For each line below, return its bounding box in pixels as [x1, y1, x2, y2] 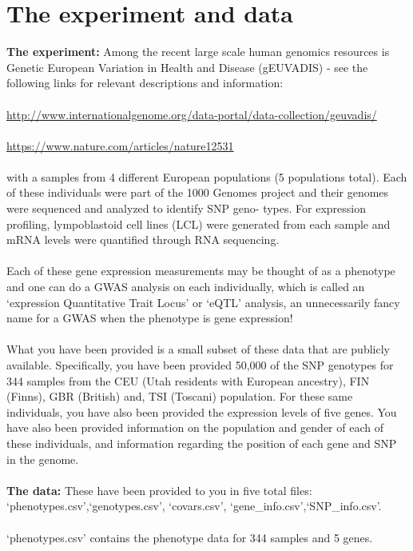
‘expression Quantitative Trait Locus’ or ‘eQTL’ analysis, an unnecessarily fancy [6, 293, 400, 310]
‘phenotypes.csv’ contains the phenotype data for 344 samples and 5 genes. [6, 529, 373, 545]
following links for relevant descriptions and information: [6, 74, 284, 91]
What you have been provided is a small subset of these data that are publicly [6, 341, 390, 357]
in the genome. [6, 450, 79, 467]
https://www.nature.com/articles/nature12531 [6, 137, 234, 154]
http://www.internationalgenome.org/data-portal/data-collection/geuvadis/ [6, 106, 377, 122]
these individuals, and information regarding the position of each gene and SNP [6, 434, 397, 451]
